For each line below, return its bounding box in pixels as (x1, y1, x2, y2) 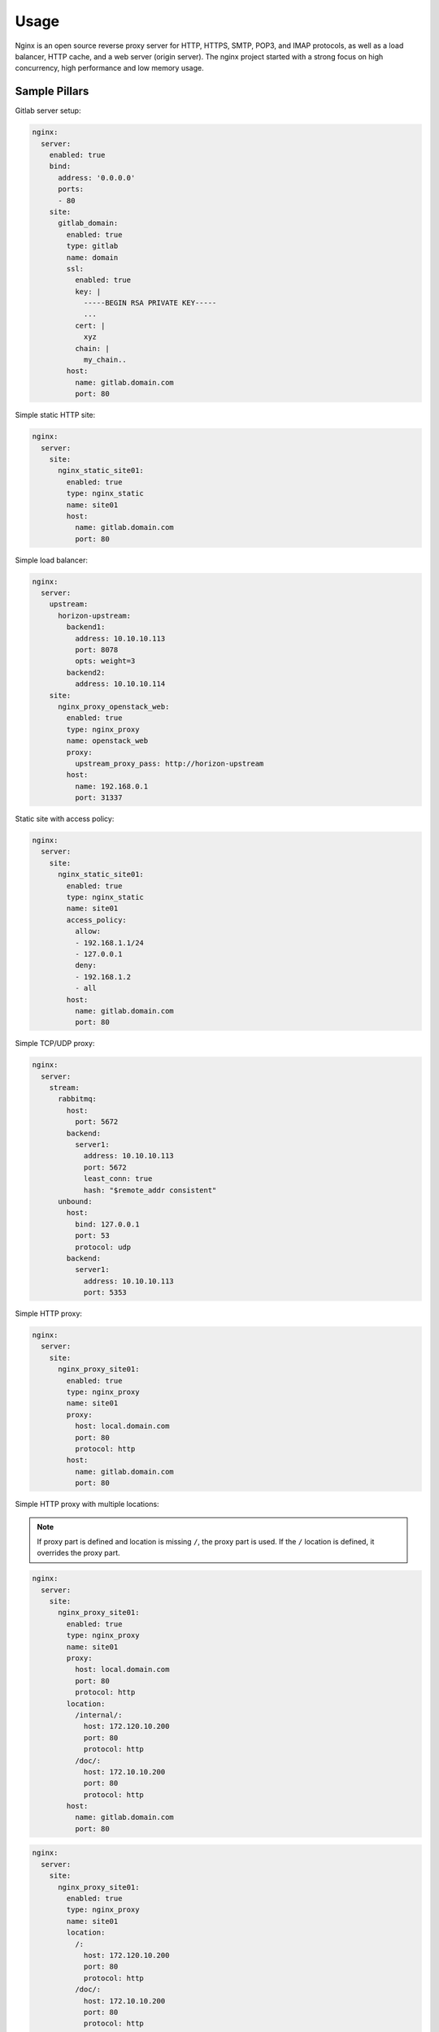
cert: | (74, 321, 106, 330)
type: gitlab (66, 241, 119, 251)
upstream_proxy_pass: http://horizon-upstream (74, 758, 264, 768)
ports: (58, 185, 85, 194)
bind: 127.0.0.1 (74, 1219, 140, 1229)
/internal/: (74, 1710, 123, 1719)
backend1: (66, 623, 106, 632)
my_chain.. (83, 355, 128, 365)
